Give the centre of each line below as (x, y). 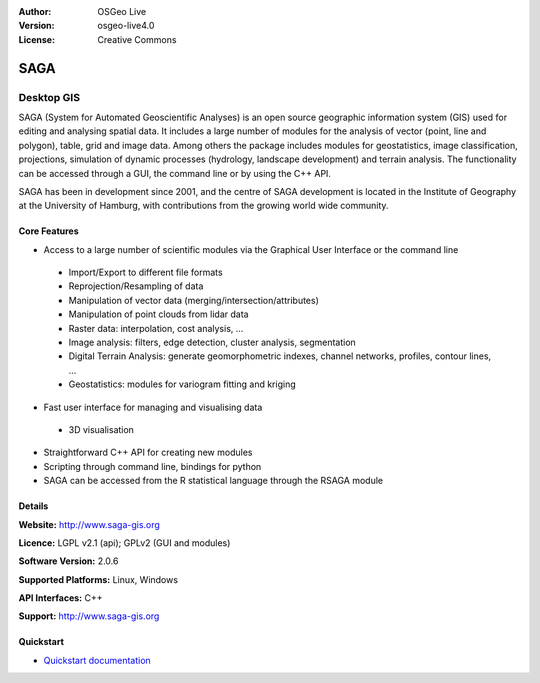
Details (33, 506)
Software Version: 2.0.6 (68, 561)
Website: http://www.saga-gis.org (89, 524)
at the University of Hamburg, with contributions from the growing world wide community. (203, 206)
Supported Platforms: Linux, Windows (98, 579)
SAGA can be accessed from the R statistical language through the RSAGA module (213, 481)
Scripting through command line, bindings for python (152, 466)
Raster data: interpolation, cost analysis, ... (156, 328)
